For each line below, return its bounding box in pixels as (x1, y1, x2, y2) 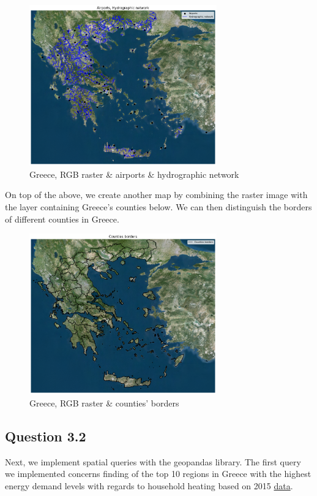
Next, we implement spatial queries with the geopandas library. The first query (5, 455, 301, 468)
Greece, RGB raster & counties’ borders (29, 397, 179, 410)
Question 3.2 (5, 427, 86, 446)
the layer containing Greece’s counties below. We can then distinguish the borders (5, 200, 312, 213)
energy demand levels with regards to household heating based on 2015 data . (5, 479, 293, 492)
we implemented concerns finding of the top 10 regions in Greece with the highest (5, 467, 311, 480)
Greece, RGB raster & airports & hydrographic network (29, 167, 239, 180)
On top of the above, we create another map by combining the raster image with (5, 188, 308, 201)
